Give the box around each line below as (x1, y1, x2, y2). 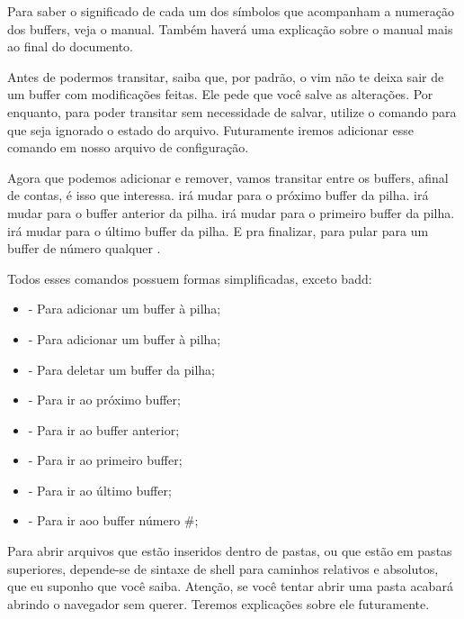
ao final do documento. (7, 37, 134, 56)
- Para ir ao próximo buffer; (28, 390, 181, 409)
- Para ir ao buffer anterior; (28, 420, 180, 439)
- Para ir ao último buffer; (28, 480, 172, 499)
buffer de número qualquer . (7, 239, 161, 258)
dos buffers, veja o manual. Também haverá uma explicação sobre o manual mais (7, 19, 453, 38)
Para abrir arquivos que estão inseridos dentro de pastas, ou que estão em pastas (7, 542, 452, 560)
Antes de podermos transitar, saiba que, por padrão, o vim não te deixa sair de (7, 67, 444, 86)
